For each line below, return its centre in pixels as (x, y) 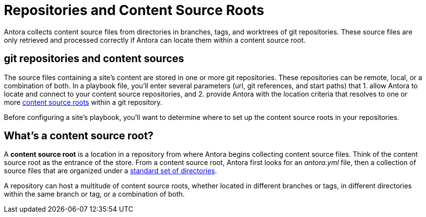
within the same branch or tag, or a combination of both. (94, 194)
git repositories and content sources (94, 59)
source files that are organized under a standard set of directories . (111, 171)
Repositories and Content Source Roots (134, 10)
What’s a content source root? (79, 136)
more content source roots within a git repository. (83, 102)
